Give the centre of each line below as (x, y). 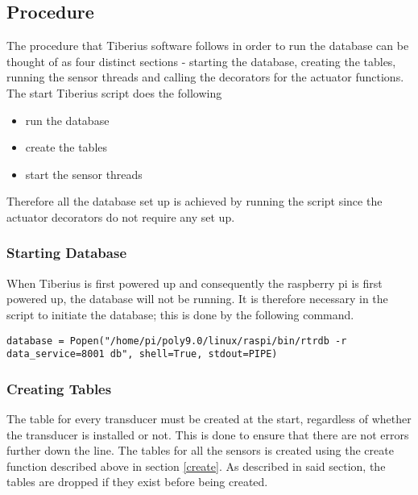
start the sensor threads (84, 174)
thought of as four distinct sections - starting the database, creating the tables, (201, 61)
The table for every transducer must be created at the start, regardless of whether (209, 419)
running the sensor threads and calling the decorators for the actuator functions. (205, 77)
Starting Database (67, 253)
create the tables (66, 147)
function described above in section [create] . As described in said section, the (196, 466)
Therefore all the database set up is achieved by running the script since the (195, 201)
